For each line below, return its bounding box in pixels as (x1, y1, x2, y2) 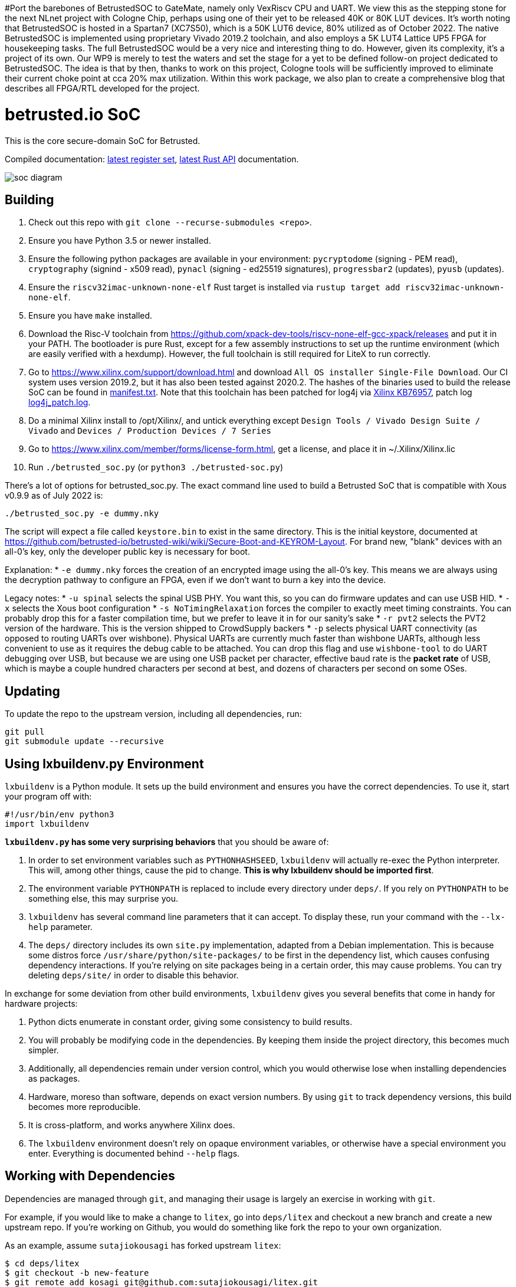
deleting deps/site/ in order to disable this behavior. (28, 970, 239, 981)
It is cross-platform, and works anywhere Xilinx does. (28, 1120, 235, 1131)
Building (5, 192, 54, 207)
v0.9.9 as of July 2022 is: (5, 490, 103, 501)
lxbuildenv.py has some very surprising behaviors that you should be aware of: (5, 837, 329, 847)
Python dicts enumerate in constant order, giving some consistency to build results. (28, 1017, 353, 1027)
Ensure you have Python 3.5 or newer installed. (28, 235, 211, 246)
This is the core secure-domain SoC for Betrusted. (5, 135, 201, 146)
